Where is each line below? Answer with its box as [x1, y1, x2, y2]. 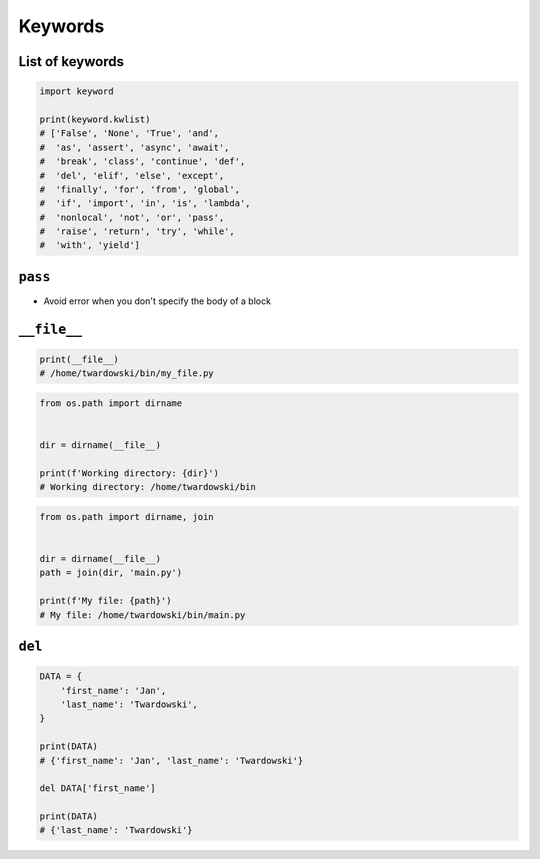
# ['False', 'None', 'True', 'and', [39, 128, 220, 139]
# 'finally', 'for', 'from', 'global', [39, 183, 240, 195]
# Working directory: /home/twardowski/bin [39, 481, 257, 493]
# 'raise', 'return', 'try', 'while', [39, 226, 235, 237]
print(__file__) [39, 353, 120, 365]
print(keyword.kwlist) [39, 113, 151, 125]
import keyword [39, 86, 114, 97]
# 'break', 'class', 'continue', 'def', [39, 156, 246, 167]
